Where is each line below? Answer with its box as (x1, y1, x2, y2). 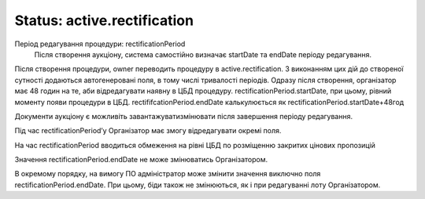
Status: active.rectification (14, 12, 194, 29)
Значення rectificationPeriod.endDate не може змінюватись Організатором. (14, 155, 268, 165)
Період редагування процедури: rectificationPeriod (14, 39, 186, 49)
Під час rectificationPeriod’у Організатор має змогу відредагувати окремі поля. (14, 126, 282, 136)
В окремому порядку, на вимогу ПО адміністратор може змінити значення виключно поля (14, 169, 321, 179)
